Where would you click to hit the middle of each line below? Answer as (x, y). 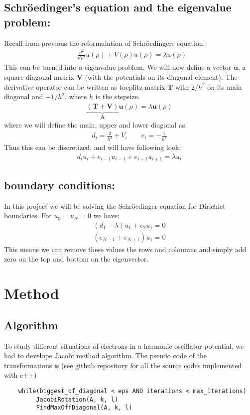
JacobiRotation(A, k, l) (77, 399)
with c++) (20, 375)
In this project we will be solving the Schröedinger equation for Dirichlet (115, 206)
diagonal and (24, 96)
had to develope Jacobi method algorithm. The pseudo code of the (106, 355)
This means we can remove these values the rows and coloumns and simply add (125, 249)
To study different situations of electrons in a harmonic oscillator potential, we (124, 346)
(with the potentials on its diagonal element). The (161, 77)
